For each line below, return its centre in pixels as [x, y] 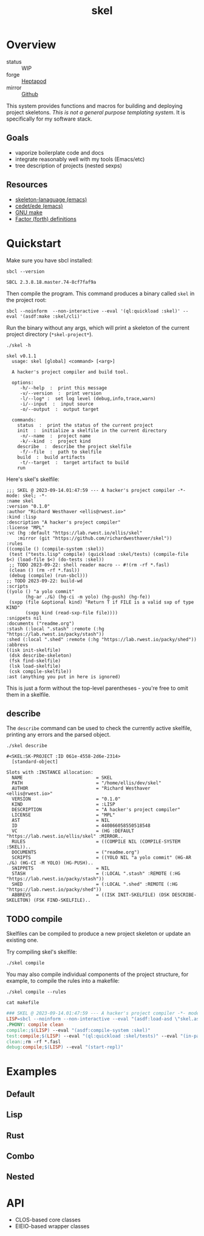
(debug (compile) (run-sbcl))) [48, 575]
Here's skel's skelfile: [33, 479]
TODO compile [34, 919]
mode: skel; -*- [27, 496]
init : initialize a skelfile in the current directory [92, 430]
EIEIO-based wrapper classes [52, 1226]
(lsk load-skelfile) [35, 666]
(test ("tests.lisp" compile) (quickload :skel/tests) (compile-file [99, 554]
